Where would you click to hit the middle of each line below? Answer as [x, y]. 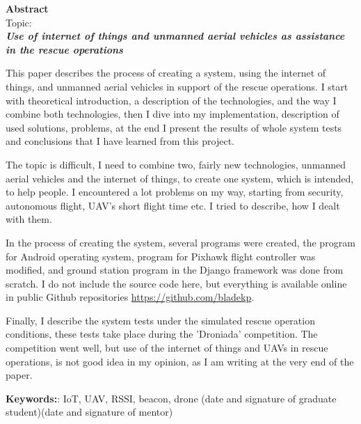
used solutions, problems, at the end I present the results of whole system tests [174, 127]
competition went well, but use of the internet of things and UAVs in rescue [167, 348]
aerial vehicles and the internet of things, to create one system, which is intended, [180, 178]
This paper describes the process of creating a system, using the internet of [166, 73]
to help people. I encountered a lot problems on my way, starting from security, [175, 192]
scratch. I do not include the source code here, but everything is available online [176, 283]
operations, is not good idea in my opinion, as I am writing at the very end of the [180, 361]
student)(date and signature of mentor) [89, 412]
